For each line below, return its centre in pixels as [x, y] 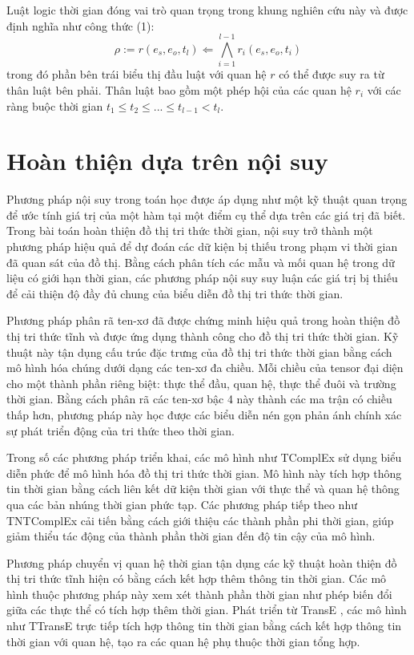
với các [384, 89]
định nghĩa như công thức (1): [80, 25]
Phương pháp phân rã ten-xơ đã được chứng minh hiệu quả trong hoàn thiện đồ [203, 320]
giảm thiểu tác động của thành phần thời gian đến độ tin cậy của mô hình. [191, 536]
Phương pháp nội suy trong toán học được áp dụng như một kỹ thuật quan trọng [207, 199]
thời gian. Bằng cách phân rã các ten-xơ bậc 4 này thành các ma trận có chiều [199, 399]
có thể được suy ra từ [332, 74]
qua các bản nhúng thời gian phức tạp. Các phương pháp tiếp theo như [182, 504]
